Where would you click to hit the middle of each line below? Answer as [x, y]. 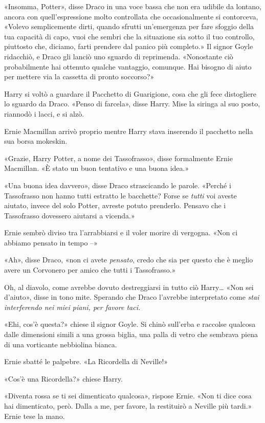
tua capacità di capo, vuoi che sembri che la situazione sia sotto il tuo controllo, [129, 36]
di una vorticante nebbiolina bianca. [61, 344]
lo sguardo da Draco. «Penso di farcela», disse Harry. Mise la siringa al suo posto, [132, 104]
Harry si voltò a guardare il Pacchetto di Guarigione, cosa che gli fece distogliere [130, 93]
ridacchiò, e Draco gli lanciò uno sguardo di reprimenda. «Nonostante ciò [119, 56]
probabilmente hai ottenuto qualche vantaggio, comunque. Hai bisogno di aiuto [128, 66]
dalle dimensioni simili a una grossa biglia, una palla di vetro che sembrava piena [131, 334]
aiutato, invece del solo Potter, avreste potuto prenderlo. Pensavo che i [115, 205]
